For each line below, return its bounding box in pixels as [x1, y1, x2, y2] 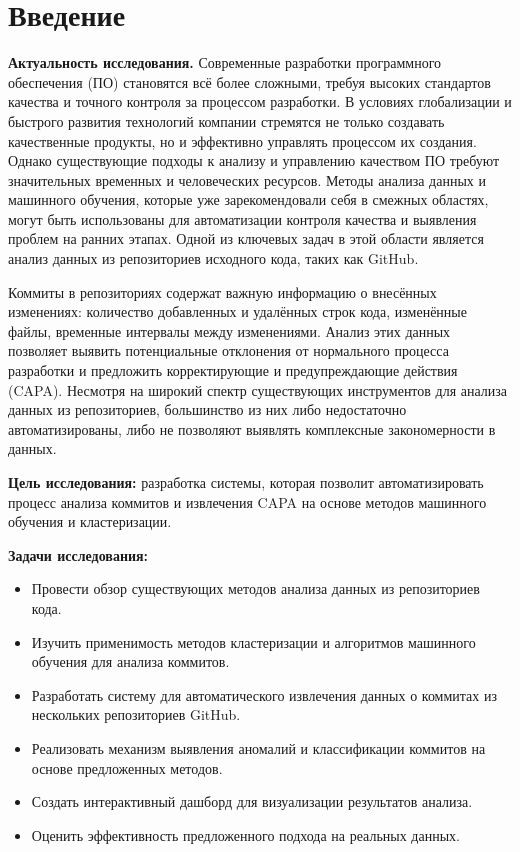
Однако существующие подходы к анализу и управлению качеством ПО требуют [8, 150, 500, 171]
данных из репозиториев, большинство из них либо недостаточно [8, 399, 407, 420]
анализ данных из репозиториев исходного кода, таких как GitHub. [8, 248, 419, 269]
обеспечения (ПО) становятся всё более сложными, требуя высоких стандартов [8, 71, 491, 92]
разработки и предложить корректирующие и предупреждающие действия [8, 360, 458, 381]
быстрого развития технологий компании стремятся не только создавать [8, 110, 445, 131]
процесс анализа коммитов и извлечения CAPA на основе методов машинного [8, 491, 487, 512]
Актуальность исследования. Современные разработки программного [8, 52, 442, 73]
